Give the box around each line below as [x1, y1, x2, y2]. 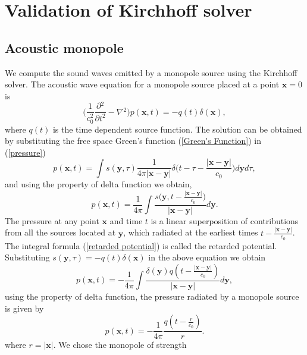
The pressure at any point [5, 214, 99, 227]
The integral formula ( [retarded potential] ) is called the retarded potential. [5, 239, 277, 252]
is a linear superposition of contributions [151, 214, 299, 227]
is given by [5, 301, 44, 314]
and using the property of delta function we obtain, [5, 178, 192, 190]
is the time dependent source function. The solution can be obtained [52, 122, 302, 135]
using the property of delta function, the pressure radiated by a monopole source [5, 290, 299, 302]
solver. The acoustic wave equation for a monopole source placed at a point [5, 78, 280, 90]
